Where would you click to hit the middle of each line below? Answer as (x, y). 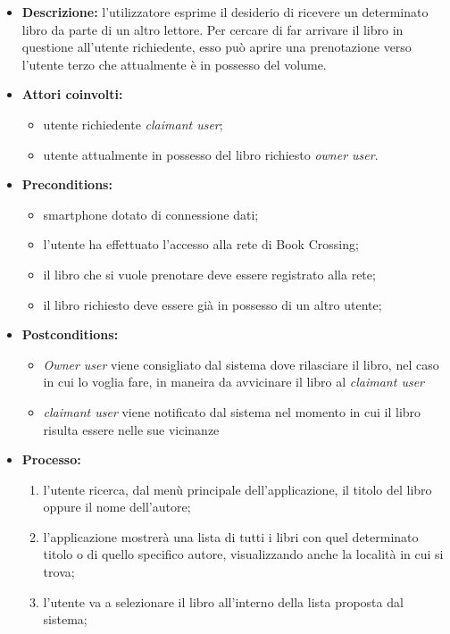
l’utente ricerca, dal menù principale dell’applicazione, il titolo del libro (237, 489)
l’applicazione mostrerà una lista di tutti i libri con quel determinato (231, 536)
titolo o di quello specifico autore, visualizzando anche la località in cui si (243, 554)
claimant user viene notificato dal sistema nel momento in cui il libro (232, 411)
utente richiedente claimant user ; (133, 124)
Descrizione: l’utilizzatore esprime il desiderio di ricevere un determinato (225, 12)
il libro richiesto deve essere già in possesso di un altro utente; (212, 304)
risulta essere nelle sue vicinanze (131, 429)
